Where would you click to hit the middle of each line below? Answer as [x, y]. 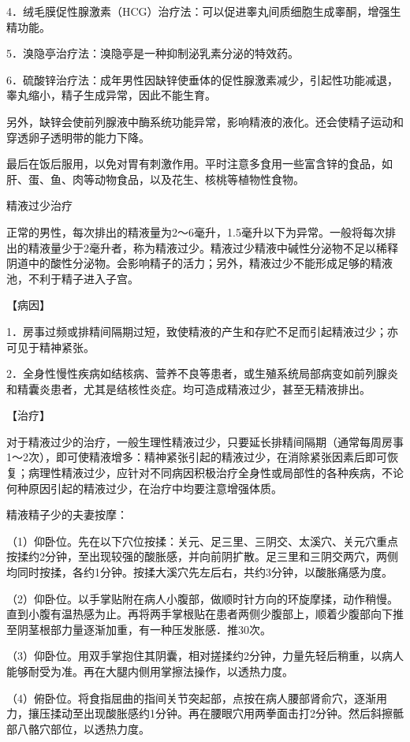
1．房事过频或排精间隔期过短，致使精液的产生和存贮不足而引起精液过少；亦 [202, 331]
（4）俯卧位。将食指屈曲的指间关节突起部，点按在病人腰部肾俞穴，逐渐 [191, 697]
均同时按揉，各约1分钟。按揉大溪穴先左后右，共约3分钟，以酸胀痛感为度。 [199, 572]
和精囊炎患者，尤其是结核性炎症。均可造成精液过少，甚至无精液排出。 [188, 388]
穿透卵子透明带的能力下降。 [78, 137]
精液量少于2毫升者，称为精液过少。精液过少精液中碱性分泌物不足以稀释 [213, 247]
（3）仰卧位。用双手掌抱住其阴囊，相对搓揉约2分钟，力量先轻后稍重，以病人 [205, 656]
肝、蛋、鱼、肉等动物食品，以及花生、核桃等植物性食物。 [155, 179]
